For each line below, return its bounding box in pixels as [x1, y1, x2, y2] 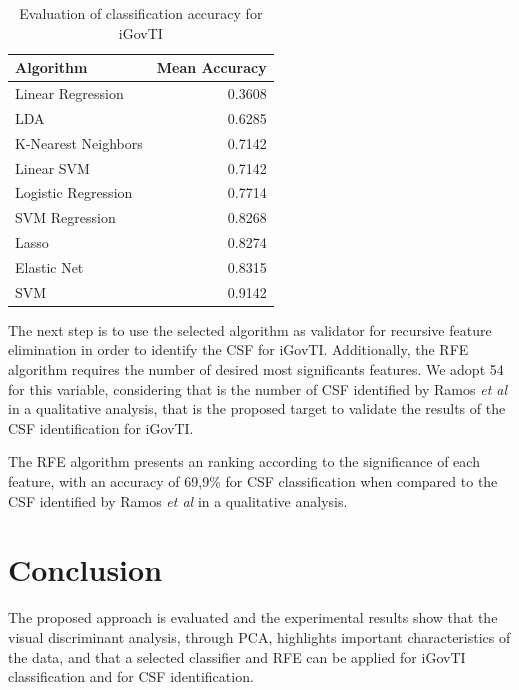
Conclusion [8, 549, 163, 590]
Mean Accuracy [156, 57, 267, 78]
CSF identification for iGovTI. [8, 417, 194, 438]
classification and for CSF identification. [8, 666, 254, 687]
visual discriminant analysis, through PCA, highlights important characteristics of [8, 626, 511, 647]
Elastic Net [15, 256, 84, 277]
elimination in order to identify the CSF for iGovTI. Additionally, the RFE [8, 339, 469, 360]
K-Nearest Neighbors [15, 132, 143, 153]
